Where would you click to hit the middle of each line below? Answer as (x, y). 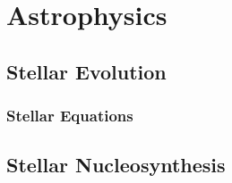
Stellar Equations (70, 116)
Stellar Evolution (86, 71)
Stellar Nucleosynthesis (116, 165)
